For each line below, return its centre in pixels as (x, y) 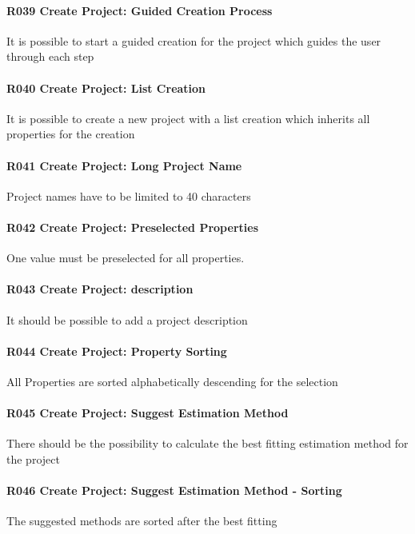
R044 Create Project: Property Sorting (117, 351)
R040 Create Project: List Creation (106, 88)
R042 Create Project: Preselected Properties (132, 227)
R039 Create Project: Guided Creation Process (140, 10)
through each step (50, 56)
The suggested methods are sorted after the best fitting (142, 521)
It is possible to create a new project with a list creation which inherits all (188, 118)
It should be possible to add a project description (127, 319)
